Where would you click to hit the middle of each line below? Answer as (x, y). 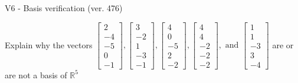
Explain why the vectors (49, 44)
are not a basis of (36, 74)
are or (283, 44)
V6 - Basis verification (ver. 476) (64, 8)
